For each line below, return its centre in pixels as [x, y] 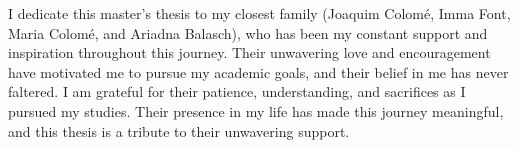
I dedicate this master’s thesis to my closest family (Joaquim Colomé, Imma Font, [259, 13]
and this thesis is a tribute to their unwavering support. [179, 130]
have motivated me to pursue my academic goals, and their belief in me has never [258, 71]
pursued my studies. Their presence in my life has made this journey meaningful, [256, 110]
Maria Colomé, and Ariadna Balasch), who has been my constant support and [248, 32]
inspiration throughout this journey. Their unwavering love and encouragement [249, 52]
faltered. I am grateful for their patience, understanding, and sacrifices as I [237, 91]
